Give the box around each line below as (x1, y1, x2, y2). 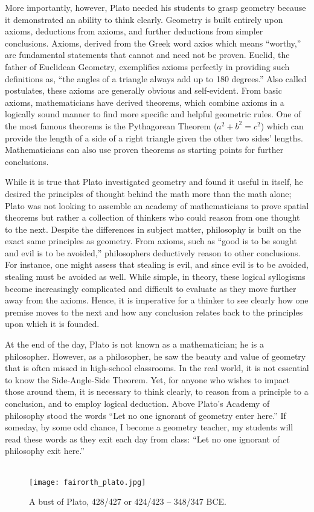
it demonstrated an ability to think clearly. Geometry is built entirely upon (5, 13, 283, 25)
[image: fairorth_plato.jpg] (29, 478, 146, 487)
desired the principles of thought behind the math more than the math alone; (5, 187, 292, 199)
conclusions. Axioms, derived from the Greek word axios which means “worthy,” (5, 36, 301, 49)
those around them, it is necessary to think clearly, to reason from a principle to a (5, 385, 309, 398)
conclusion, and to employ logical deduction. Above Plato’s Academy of (5, 397, 270, 409)
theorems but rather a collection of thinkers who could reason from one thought (5, 211, 300, 224)
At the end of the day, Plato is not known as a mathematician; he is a (5, 338, 264, 351)
